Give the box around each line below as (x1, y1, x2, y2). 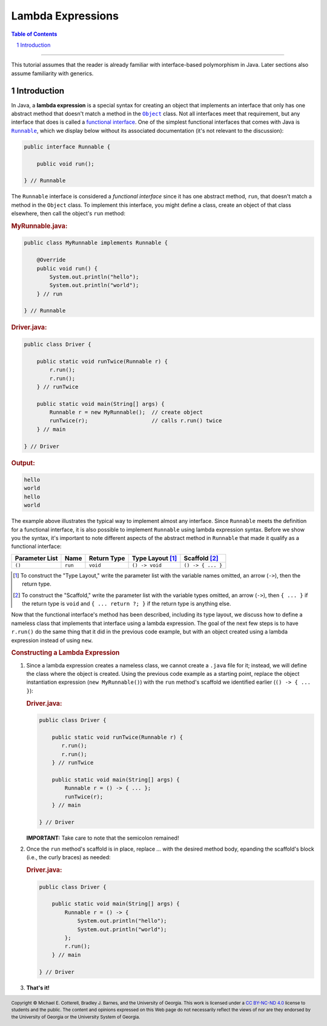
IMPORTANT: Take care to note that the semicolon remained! (26, 834, 179, 842)
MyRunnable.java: (11, 221, 68, 230)
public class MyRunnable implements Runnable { (24, 240, 168, 246)
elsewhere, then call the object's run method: (11, 210, 125, 217)
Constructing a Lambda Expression (11, 649, 120, 657)
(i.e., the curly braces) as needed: (26, 854, 111, 861)
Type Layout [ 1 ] (131, 554, 177, 562)
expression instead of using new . (11, 636, 93, 644)
